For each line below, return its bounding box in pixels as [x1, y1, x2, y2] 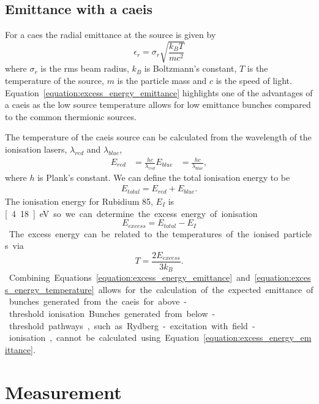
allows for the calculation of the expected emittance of [98, 283, 313, 295]
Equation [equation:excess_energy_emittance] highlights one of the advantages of [5, 86, 313, 99]
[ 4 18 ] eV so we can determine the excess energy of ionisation [5, 207, 258, 219]
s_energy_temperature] [5, 283, 94, 295]
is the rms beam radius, [40, 62, 129, 75]
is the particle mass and [117, 74, 207, 86]
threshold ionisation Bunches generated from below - [9, 307, 216, 320]
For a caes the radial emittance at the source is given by [5, 28, 216, 41]
